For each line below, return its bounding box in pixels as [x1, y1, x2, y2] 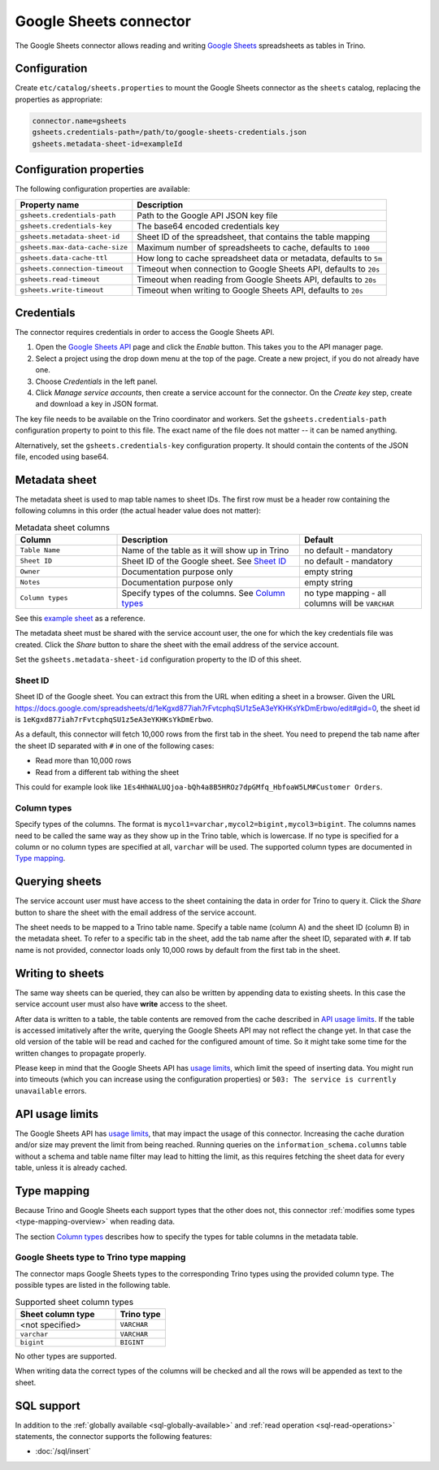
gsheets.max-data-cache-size [20, 243, 128, 251]
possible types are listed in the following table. [15, 1281, 171, 1290]
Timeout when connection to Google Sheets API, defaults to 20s [137, 263, 380, 274]
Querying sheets [15, 875, 102, 889]
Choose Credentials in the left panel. [35, 376, 159, 386]
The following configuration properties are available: [15, 184, 190, 194]
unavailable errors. [15, 1085, 87, 1095]
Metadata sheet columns [15, 521, 110, 533]
